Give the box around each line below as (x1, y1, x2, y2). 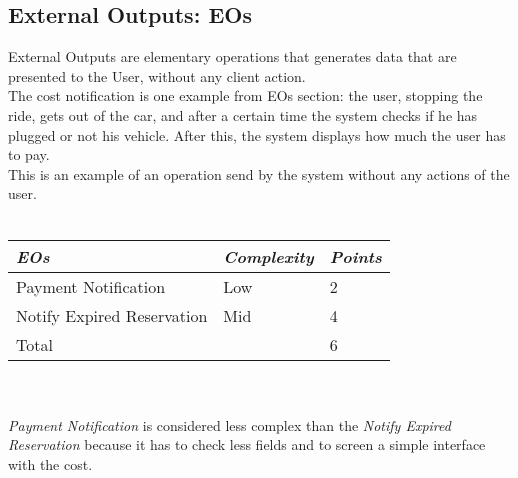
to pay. (8, 144, 50, 165)
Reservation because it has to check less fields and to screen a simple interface (8, 434, 486, 455)
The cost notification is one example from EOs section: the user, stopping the (8, 85, 483, 106)
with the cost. (8, 453, 93, 474)
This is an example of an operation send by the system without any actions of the (8, 163, 510, 184)
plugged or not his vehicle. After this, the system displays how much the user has (8, 124, 506, 145)
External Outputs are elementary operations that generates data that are (8, 46, 457, 67)
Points (329, 244, 382, 268)
